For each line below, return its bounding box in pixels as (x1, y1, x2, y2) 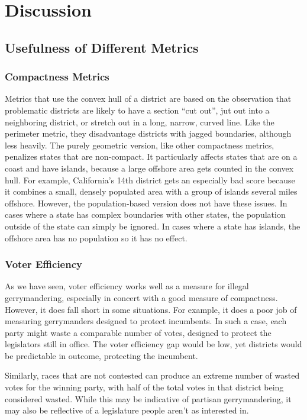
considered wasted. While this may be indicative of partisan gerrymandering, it (5, 392, 292, 405)
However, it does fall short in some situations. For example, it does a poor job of (5, 303, 297, 315)
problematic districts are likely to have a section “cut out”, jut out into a (5, 104, 270, 116)
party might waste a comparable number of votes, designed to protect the (5, 326, 272, 338)
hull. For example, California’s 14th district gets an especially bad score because (5, 173, 295, 186)
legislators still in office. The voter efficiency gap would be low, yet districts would (5, 338, 302, 350)
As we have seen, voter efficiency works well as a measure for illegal (5, 280, 249, 292)
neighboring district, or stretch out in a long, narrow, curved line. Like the (5, 115, 274, 128)
